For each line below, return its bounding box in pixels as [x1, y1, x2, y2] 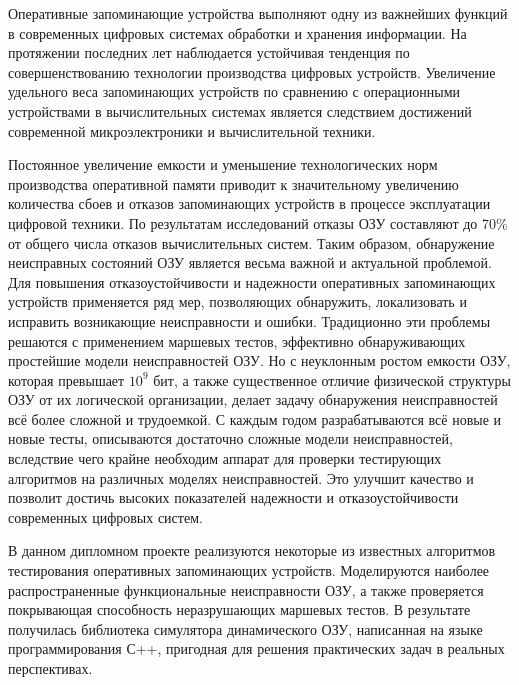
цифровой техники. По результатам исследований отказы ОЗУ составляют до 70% [8, 212, 508, 233]
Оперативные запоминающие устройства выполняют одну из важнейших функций [8, 3, 508, 23]
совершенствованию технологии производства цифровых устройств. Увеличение [8, 61, 496, 82]
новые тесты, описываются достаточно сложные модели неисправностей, [8, 428, 453, 449]
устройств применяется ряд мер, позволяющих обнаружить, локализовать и [8, 291, 467, 312]
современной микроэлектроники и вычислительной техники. [8, 120, 376, 141]
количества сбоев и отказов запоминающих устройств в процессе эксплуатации [8, 193, 491, 214]
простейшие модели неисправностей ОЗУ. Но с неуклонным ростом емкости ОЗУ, [8, 350, 511, 371]
